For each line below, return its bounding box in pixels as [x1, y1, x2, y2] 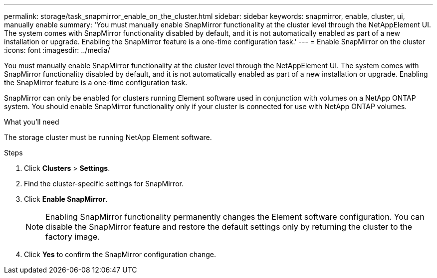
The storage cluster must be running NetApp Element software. [4, 133, 212, 141]
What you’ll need [4, 118, 59, 126]
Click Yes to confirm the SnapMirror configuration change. [24, 250, 216, 259]
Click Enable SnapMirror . [24, 195, 108, 203]
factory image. [45, 232, 100, 242]
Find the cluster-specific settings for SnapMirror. [24, 179, 184, 188]
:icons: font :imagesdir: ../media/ [4, 46, 110, 54]
